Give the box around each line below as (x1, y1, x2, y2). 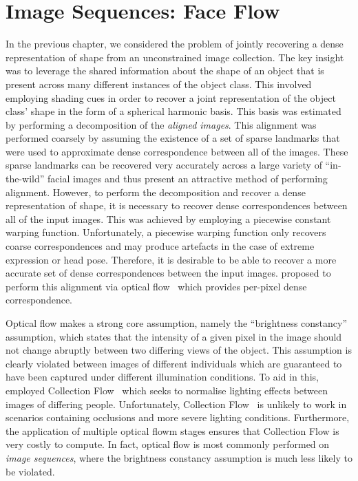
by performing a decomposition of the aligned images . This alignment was (6, 117, 317, 131)
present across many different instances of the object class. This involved (6, 76, 312, 91)
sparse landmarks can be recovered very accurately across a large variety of (6, 158, 322, 172)
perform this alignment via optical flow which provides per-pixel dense (6, 279, 307, 293)
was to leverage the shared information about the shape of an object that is (6, 63, 324, 78)
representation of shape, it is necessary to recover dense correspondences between (6, 198, 348, 213)
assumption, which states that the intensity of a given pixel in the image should (6, 329, 342, 343)
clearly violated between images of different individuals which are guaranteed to (6, 356, 342, 370)
